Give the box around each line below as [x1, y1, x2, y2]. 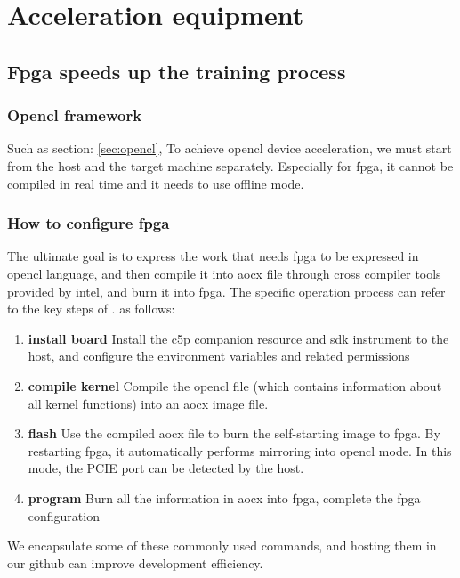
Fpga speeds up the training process [7, 57, 346, 85]
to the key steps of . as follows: [7, 299, 175, 318]
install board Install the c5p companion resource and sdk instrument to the [28, 329, 449, 347]
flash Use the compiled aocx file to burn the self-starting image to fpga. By [28, 424, 440, 443]
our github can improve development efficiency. [7, 553, 263, 572]
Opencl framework [7, 104, 142, 126]
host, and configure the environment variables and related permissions [28, 346, 410, 365]
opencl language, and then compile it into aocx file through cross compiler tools [7, 264, 441, 282]
